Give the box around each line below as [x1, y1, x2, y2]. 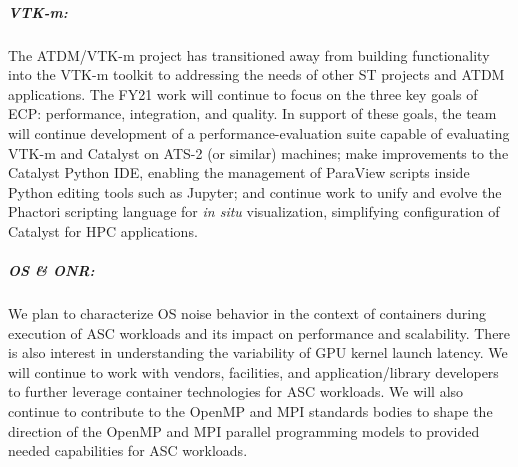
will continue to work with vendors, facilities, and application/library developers [8, 361, 499, 382]
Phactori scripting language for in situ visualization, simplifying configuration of [8, 201, 500, 222]
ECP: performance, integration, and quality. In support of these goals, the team [8, 103, 497, 124]
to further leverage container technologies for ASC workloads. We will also [8, 381, 464, 402]
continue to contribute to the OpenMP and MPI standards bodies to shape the [8, 401, 493, 422]
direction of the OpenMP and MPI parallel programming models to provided [8, 420, 480, 441]
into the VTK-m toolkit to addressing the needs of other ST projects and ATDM [8, 64, 505, 85]
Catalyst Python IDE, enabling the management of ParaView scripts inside [8, 162, 470, 183]
